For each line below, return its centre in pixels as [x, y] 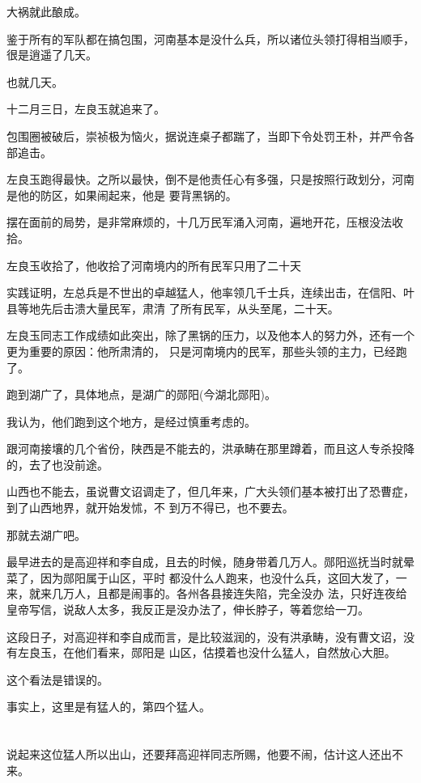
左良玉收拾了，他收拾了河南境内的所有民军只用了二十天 [154, 265]
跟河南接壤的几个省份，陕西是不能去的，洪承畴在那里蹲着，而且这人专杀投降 [210, 449]
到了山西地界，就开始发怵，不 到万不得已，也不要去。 [150, 508]
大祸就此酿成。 [46, 11]
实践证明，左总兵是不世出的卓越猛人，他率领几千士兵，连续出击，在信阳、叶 [210, 292]
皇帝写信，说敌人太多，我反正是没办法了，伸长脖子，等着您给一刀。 [188, 609]
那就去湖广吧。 [46, 534]
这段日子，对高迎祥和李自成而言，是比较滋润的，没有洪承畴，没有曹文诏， [205, 636]
